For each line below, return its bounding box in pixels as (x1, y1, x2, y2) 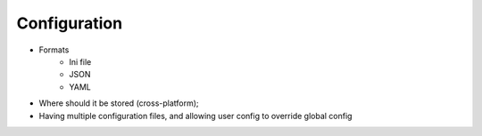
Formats (38, 44, 70, 55)
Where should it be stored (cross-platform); (38, 98, 200, 108)
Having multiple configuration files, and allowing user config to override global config (38, 110, 353, 121)
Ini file (69, 56, 92, 67)
